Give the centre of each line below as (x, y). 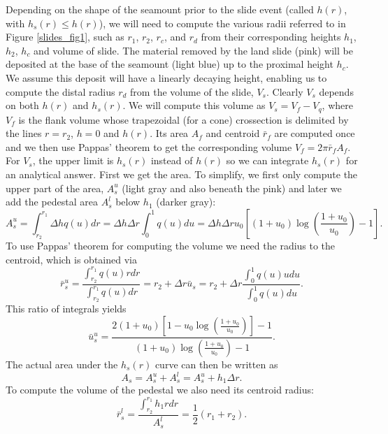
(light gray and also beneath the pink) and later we (232, 188)
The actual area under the (62, 364)
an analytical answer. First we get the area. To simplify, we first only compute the (182, 174)
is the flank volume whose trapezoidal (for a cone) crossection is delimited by (184, 119)
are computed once (315, 133)
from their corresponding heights (271, 37)
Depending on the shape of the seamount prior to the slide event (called (160, 9)
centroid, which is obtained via (71, 259)
